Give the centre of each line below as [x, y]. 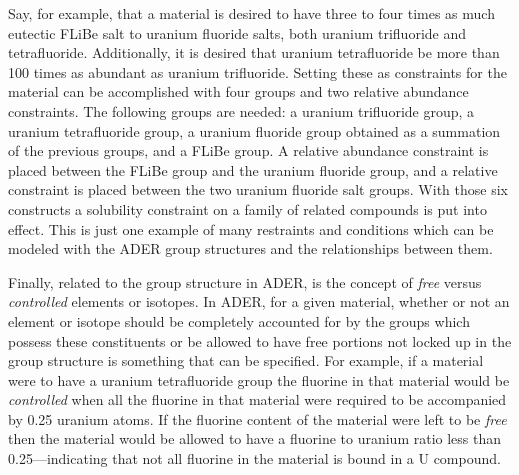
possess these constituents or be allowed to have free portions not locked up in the [260, 340]
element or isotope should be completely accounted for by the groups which [239, 320]
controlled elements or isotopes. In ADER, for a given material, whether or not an [259, 301]
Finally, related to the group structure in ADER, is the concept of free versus [245, 281]
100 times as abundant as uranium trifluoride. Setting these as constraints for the [257, 71]
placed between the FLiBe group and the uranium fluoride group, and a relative [253, 169]
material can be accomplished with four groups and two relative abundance [238, 91]
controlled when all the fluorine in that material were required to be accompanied [257, 399]
